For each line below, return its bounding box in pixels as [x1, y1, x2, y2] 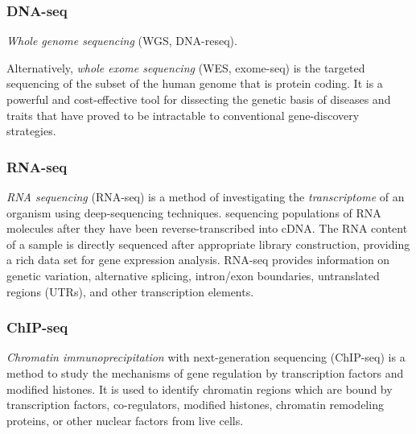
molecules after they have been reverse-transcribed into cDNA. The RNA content [6, 220, 408, 237]
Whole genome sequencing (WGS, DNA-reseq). [6, 32, 237, 49]
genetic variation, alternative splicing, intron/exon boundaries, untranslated [6, 267, 380, 283]
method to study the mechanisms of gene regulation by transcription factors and [6, 364, 404, 381]
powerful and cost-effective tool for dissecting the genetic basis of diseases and [6, 91, 391, 107]
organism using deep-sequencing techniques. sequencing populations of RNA [6, 204, 381, 221]
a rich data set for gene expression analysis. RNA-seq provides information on [6, 251, 390, 268]
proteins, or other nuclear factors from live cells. [6, 411, 244, 428]
